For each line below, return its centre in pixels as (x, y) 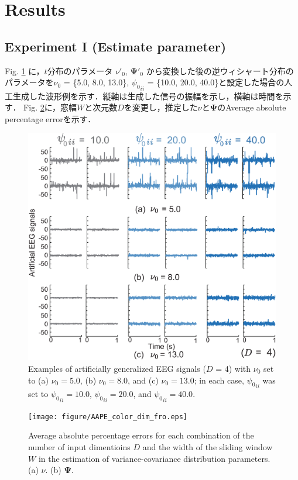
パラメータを (29, 82)
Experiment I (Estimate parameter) (116, 46)
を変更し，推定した (161, 107)
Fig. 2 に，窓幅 (50, 107)
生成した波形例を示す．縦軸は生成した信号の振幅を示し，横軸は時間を (148, 96)
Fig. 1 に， (25, 70)
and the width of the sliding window (208, 446)
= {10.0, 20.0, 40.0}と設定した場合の (216, 82)
